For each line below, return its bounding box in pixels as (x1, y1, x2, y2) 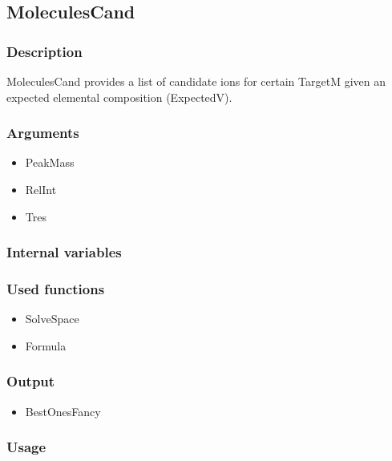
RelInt (25, 181, 57, 197)
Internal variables (6, 242, 122, 262)
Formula (25, 337, 67, 354)
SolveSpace (25, 310, 79, 327)
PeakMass (25, 154, 75, 171)
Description (6, 41, 83, 61)
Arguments (6, 123, 79, 143)
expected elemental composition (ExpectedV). (6, 88, 232, 105)
